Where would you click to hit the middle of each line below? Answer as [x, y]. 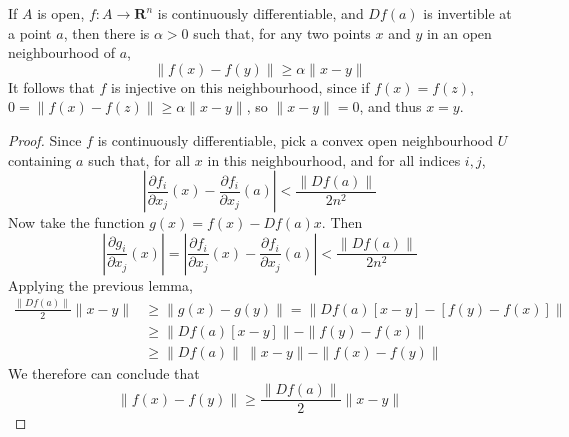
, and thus [390, 106]
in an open [459, 32]
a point [30, 32]
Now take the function [76, 222]
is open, [61, 13]
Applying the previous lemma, [100, 284]
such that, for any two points [282, 32]
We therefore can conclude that [104, 372]
